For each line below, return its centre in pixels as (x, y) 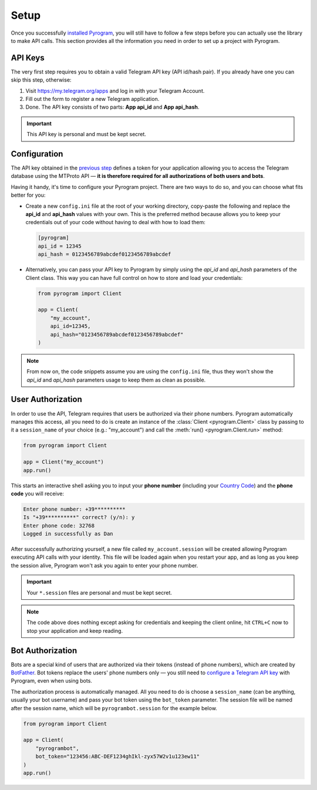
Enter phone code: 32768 (59, 526)
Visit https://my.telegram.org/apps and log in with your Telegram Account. (115, 90)
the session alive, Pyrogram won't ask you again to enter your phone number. (104, 565)
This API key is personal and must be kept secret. (87, 134)
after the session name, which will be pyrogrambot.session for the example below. (114, 708)
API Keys (28, 58)
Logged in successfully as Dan (68, 534)
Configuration (37, 154)
